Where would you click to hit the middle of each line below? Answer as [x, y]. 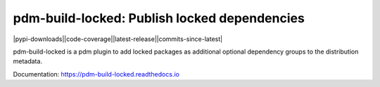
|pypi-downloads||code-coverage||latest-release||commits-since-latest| [118, 39]
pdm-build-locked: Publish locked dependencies [159, 18]
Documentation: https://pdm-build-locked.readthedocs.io [96, 74]
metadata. [27, 61]
